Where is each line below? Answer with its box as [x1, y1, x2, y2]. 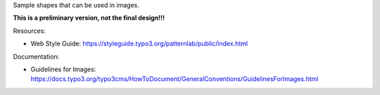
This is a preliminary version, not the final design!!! [13, 14, 165, 22]
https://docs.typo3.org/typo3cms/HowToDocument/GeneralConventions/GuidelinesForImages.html [30, 75, 319, 83]
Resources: [13, 27, 46, 35]
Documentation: [13, 52, 60, 61]
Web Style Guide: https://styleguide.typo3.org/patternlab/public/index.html [30, 39, 248, 48]
